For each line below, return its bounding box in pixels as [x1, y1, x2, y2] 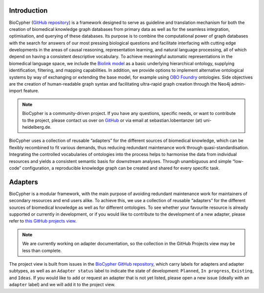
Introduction [9, 6, 48, 15]
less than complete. [22, 248, 62, 253]
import [9, 88, 22, 94]
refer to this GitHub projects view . [9, 218, 77, 224]
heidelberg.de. [22, 124, 52, 130]
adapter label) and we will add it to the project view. [9, 282, 116, 288]
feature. [23, 88, 39, 94]
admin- [231, 81, 246, 87]
